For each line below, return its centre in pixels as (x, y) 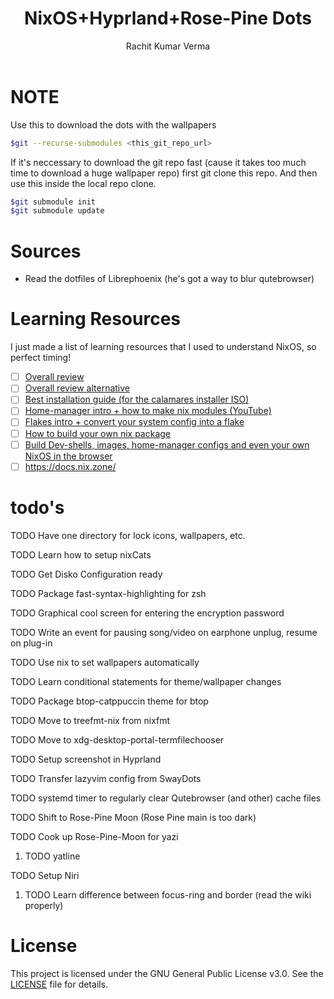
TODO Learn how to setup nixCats (81, 554)
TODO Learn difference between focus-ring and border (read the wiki (168, 894)
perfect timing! (41, 358)
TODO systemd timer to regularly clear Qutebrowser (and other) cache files (166, 798)
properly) (44, 905)
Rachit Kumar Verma (168, 46)
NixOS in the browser (68, 456)
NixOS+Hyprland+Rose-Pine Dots (168, 18)
